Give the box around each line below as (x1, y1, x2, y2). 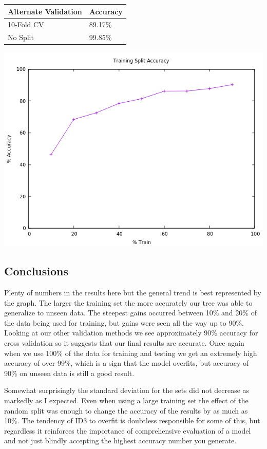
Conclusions (4, 263, 69, 279)
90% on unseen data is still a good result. (4, 367, 135, 378)
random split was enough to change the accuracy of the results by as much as (4, 405, 248, 416)
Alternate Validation (8, 6, 82, 16)
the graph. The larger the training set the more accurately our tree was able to (4, 297, 253, 308)
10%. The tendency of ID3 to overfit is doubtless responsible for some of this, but (4, 415, 260, 426)
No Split (8, 32, 34, 43)
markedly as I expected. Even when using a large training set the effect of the (4, 395, 249, 406)
